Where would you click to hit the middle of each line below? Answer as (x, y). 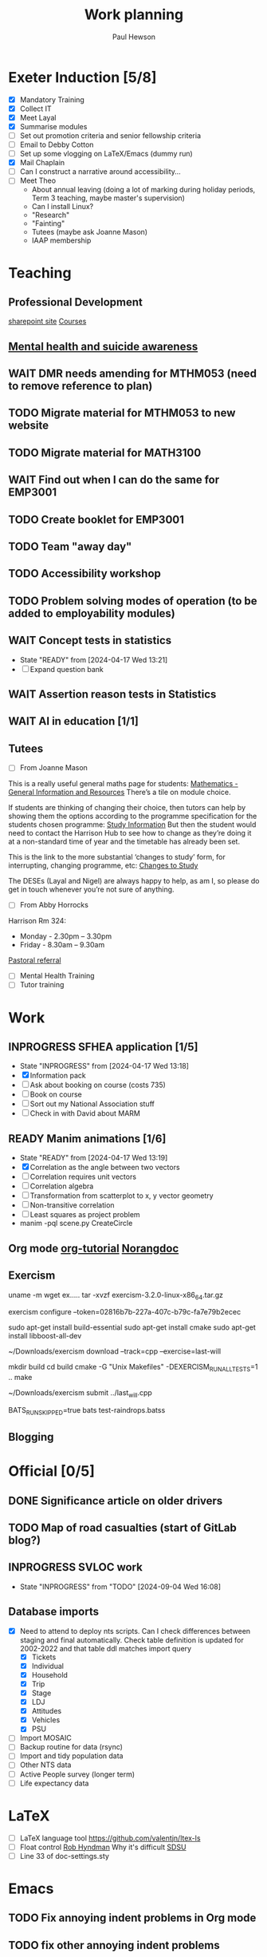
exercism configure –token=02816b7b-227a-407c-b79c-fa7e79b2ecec (125, 1312)
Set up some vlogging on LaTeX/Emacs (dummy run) (106, 154)
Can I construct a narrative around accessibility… (100, 172)
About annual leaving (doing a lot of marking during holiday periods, (143, 190)
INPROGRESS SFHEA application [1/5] (103, 1047)
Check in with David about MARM (85, 1113)
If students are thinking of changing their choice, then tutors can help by (127, 808)
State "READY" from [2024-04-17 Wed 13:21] (94, 659)
